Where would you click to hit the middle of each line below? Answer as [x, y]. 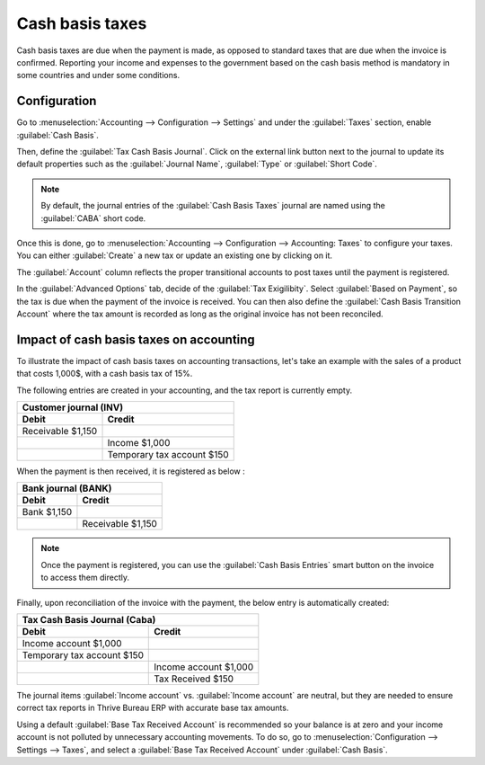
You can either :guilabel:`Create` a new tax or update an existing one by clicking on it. [174, 255]
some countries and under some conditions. [98, 76]
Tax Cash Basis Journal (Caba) [89, 619]
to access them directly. [85, 578]
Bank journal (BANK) [67, 488]
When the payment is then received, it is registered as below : [131, 471]
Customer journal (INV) [73, 407]
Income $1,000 [139, 443]
